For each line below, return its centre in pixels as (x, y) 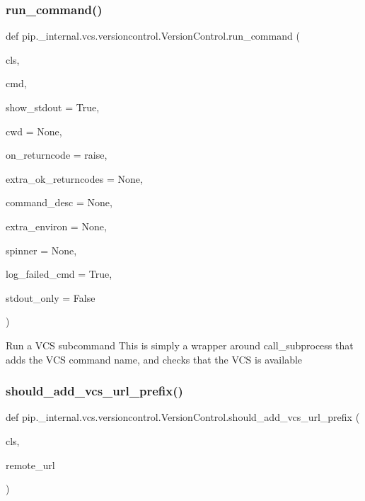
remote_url (30, 465)
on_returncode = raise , (57, 155)
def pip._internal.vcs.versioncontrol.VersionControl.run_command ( (153, 36)
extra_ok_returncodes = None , (74, 178)
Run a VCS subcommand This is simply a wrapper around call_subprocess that (180, 345)
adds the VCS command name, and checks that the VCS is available (154, 359)
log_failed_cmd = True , (59, 274)
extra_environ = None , (56, 226)
